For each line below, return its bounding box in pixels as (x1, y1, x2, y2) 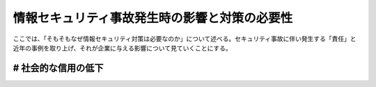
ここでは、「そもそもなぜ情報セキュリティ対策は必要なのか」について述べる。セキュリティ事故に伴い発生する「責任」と (13, 35, 357, 43)
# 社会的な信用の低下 (13, 62, 104, 74)
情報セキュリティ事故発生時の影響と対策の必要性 (13, 10, 293, 26)
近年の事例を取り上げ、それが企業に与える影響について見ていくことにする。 (13, 43, 233, 52)
